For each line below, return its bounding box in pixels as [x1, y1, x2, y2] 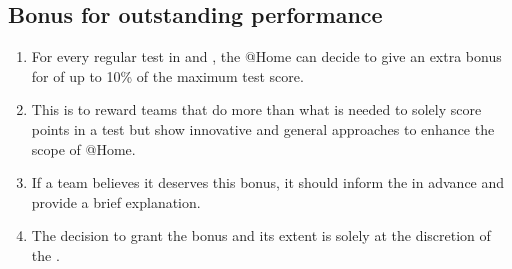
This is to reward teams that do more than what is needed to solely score [31, 99, 482, 120]
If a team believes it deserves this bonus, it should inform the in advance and [31, 172, 505, 193]
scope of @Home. [31, 138, 136, 159]
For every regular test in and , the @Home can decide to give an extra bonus [31, 46, 502, 67]
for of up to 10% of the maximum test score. [31, 65, 304, 86]
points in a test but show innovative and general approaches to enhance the [31, 118, 495, 139]
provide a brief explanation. [31, 191, 201, 212]
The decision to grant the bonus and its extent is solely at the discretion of [31, 225, 491, 246]
